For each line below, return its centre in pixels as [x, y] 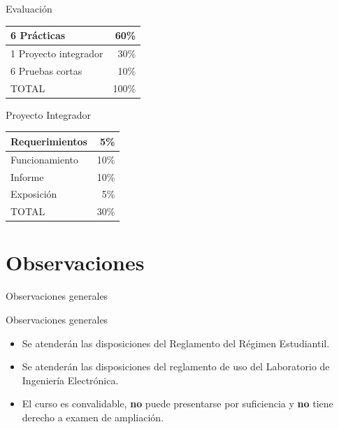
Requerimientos [49, 141]
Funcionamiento [45, 159]
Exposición [34, 194]
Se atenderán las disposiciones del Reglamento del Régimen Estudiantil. [176, 343]
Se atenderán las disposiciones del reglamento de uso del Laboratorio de [176, 366]
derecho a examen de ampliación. [93, 417]
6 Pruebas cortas [46, 70]
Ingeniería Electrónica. [70, 380]
